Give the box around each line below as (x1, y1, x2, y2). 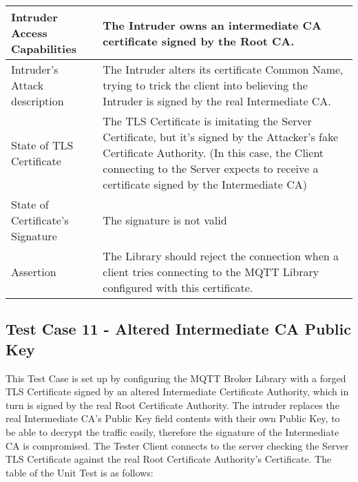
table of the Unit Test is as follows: (6, 465, 154, 479)
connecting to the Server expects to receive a (103, 160, 319, 176)
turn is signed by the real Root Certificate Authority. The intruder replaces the (6, 397, 339, 412)
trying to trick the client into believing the (103, 77, 308, 93)
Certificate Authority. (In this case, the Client (103, 145, 324, 160)
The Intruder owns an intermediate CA (103, 17, 322, 33)
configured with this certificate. (103, 280, 253, 295)
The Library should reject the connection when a (103, 248, 339, 264)
